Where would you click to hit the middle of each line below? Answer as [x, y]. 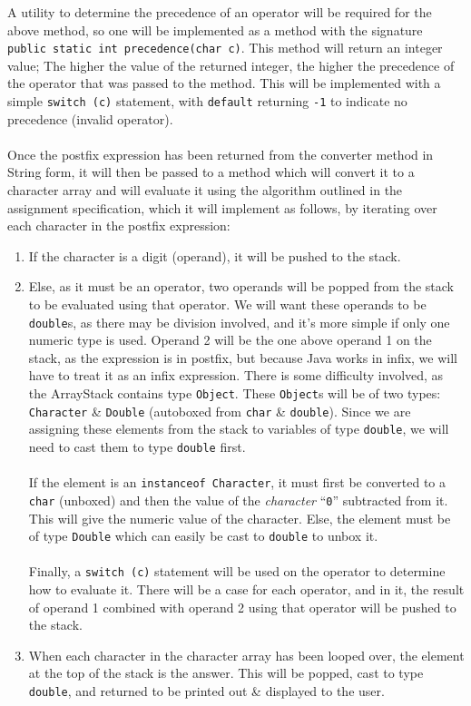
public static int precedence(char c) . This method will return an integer [225, 48]
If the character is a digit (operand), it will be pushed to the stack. [215, 255]
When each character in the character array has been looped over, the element [246, 655]
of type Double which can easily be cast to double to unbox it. [203, 536]
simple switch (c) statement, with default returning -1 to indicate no [207, 101]
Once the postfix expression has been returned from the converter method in [221, 154]
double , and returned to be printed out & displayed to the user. [206, 691]
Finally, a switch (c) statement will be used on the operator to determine [237, 571]
